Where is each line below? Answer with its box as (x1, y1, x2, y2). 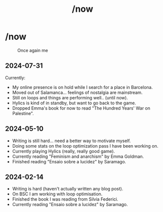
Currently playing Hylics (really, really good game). (12, 148, 115, 154)
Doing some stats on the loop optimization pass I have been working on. (12, 143, 159, 149)
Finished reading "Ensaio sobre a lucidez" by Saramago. (12, 158, 126, 164)
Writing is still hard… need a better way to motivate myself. (12, 138, 131, 144)
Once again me (17, 47, 48, 53)
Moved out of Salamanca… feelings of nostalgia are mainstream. (12, 90, 143, 95)
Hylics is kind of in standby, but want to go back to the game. (12, 100, 136, 106)
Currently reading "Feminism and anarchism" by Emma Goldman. (12, 153, 144, 159)
